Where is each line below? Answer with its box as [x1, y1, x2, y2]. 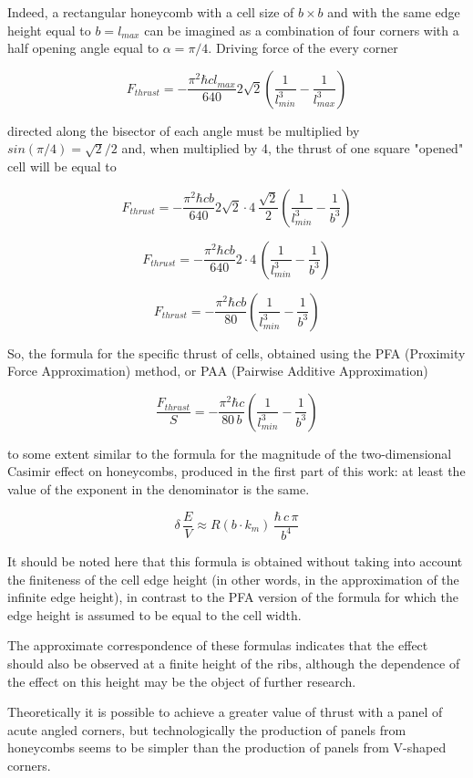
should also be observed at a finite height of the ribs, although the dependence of [7, 653, 460, 672]
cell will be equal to [7, 156, 117, 175]
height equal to [7, 20, 91, 39]
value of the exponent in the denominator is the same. [7, 479, 310, 498]
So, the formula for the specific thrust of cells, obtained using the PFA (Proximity [7, 343, 466, 362]
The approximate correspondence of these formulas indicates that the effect [7, 636, 428, 655]
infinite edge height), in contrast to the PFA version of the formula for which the [7, 587, 458, 607]
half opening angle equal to [7, 38, 159, 57]
